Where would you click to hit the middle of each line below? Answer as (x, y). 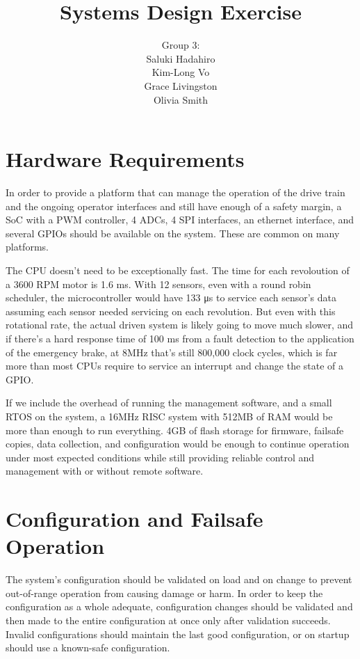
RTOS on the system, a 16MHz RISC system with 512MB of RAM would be (169, 416)
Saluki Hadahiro (181, 58)
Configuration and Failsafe (134, 519)
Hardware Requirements (125, 159)
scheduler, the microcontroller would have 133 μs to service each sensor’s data (171, 297)
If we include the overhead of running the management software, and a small (169, 403)
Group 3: (181, 45)
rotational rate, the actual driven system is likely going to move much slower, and (180, 325)
